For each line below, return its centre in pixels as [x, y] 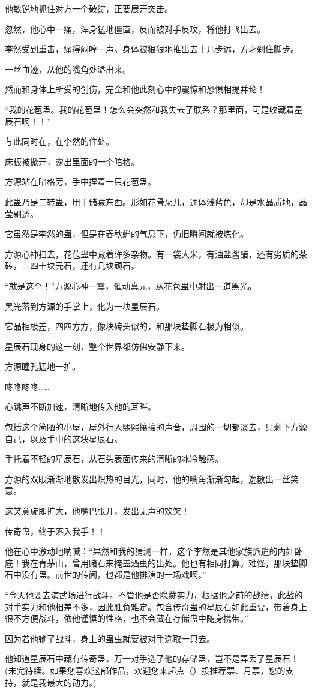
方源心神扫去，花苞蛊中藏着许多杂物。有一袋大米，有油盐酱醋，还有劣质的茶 [156, 253]
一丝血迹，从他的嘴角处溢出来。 [68, 69]
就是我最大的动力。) [59, 682]
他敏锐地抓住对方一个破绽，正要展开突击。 [89, 8]
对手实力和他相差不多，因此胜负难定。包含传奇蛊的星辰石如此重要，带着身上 [156, 606]
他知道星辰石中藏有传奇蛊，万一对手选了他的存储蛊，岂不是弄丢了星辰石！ [152, 658]
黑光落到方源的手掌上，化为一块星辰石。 [85, 306]
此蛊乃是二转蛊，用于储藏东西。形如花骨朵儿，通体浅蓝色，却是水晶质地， [152, 201]
